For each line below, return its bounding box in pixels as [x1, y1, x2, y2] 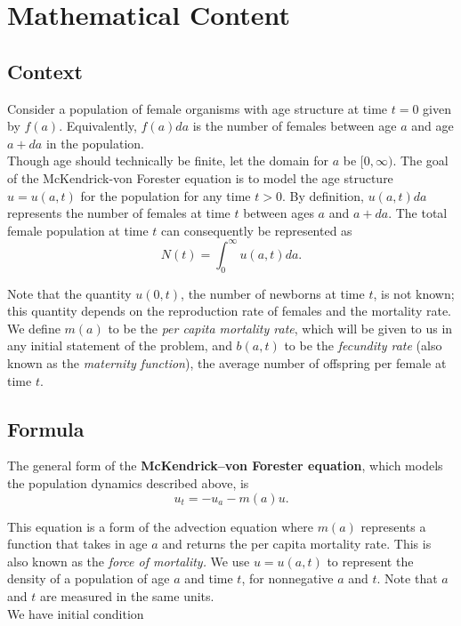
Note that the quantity [7, 284, 132, 302]
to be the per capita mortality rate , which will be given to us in [108, 318, 453, 337]
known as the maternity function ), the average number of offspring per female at [7, 354, 447, 372]
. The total [388, 204, 448, 222]
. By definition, [281, 186, 364, 205]
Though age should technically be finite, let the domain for [7, 151, 329, 170]
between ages [243, 204, 314, 222]
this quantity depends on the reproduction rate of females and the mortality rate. [7, 301, 452, 320]
